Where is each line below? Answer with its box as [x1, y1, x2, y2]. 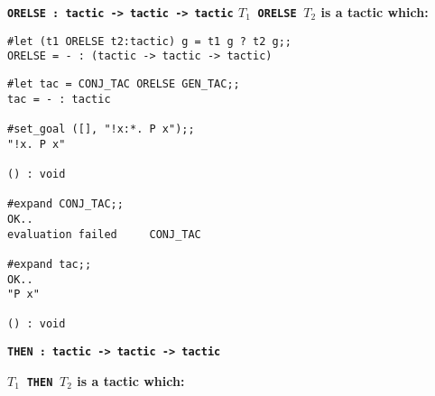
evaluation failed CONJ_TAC [7, 227, 201, 241]
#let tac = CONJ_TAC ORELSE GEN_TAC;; [7, 77, 240, 90]
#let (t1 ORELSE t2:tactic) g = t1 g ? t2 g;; [7, 34, 292, 48]
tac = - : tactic [7, 92, 111, 106]
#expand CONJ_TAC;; [7, 198, 124, 211]
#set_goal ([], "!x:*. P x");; [7, 122, 195, 135]
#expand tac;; [7, 257, 92, 271]
